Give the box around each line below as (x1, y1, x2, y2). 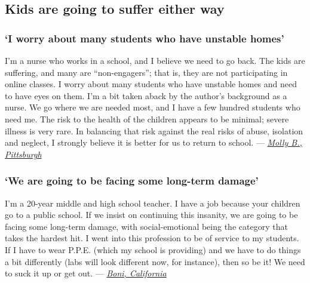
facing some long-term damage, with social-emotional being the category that (5, 220, 288, 232)
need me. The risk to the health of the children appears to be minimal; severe (5, 112, 289, 125)
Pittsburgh (5, 147, 42, 160)
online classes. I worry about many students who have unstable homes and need (5, 78, 297, 90)
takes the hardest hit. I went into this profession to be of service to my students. (5, 232, 299, 244)
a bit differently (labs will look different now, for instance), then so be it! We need (5, 255, 305, 267)
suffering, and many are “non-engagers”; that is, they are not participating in (5, 66, 288, 78)
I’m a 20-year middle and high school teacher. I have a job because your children (5, 196, 300, 209)
